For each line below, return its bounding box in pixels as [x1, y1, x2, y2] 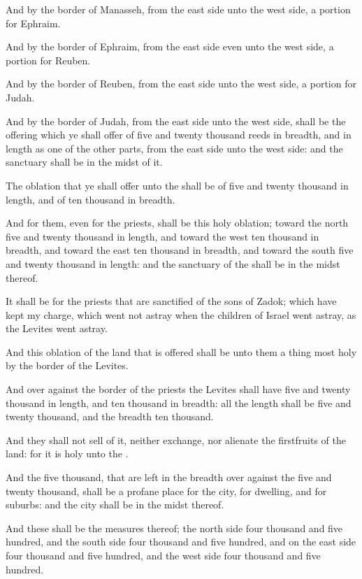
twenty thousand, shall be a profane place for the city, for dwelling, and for [6, 483, 327, 498]
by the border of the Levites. [6, 358, 129, 373]
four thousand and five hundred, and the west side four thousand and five [6, 548, 321, 562]
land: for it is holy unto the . [6, 446, 129, 461]
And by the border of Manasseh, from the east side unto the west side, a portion [6, 2, 351, 16]
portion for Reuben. [6, 52, 91, 67]
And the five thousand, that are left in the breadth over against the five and [6, 470, 332, 485]
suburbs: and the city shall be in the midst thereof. [6, 497, 224, 512]
